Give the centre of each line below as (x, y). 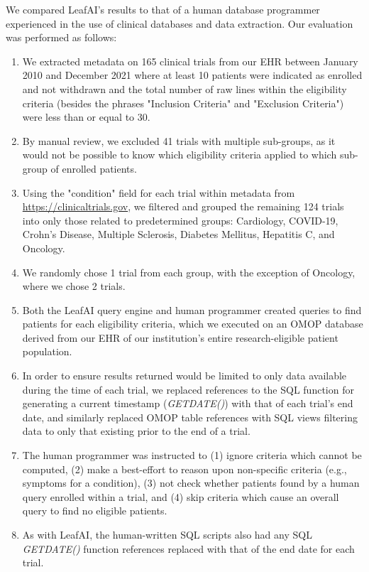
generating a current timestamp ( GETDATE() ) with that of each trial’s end (188, 403)
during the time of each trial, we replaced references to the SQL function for (188, 389)
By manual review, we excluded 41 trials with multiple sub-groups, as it (179, 140)
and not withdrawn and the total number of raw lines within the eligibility (184, 88)
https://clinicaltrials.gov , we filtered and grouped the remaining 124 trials (183, 206)
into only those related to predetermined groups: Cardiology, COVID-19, (180, 220)
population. (47, 351)
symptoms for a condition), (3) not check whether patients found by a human (191, 483)
